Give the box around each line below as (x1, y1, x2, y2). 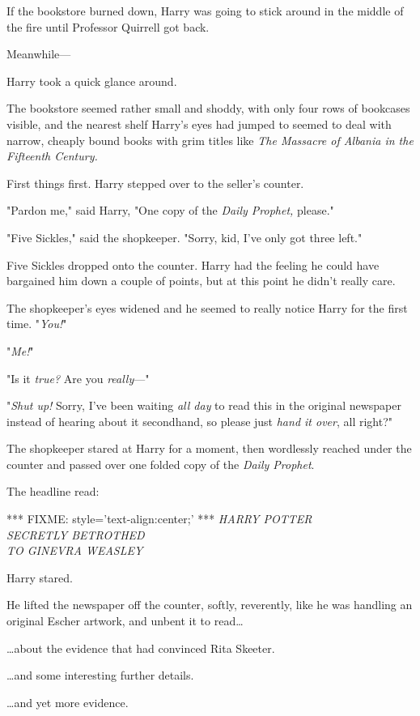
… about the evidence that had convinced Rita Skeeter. (6, 639, 275, 656)
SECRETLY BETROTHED (6, 526, 145, 543)
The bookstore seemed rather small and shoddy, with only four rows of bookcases (6, 100, 410, 117)
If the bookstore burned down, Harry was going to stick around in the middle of (6, 2, 404, 19)
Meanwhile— (6, 45, 71, 62)
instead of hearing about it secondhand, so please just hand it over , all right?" (6, 412, 393, 429)
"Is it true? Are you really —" (6, 369, 150, 386)
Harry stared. (6, 569, 73, 586)
